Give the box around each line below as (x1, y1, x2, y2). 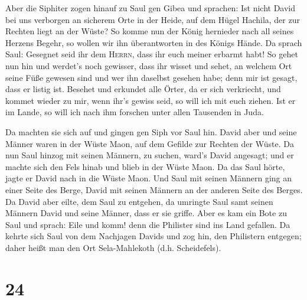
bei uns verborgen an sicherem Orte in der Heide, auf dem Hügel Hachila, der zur (5, 13, 300, 25)
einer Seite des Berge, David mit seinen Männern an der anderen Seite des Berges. (5, 183, 303, 195)
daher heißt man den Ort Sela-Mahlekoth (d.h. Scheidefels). (5, 241, 221, 253)
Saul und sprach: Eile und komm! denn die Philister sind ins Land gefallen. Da (5, 218, 290, 230)
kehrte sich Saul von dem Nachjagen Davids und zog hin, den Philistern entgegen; (5, 230, 302, 242)
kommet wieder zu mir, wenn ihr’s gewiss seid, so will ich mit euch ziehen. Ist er (5, 94, 296, 106)
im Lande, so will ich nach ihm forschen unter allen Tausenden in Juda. (5, 106, 264, 118)
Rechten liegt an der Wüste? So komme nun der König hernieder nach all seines (5, 25, 294, 37)
